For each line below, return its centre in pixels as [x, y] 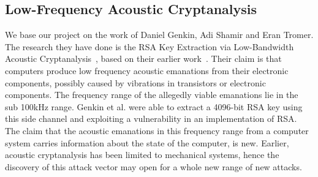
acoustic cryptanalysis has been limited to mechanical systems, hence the [142, 155]
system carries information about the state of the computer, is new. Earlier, [147, 142]
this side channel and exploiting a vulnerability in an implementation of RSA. [151, 119]
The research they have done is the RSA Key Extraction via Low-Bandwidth [150, 46]
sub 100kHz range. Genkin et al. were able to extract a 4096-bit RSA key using [154, 106]
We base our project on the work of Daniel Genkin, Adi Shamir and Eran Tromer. [159, 35]
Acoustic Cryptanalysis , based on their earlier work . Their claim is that [143, 58]
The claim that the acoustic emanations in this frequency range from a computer [157, 130]
